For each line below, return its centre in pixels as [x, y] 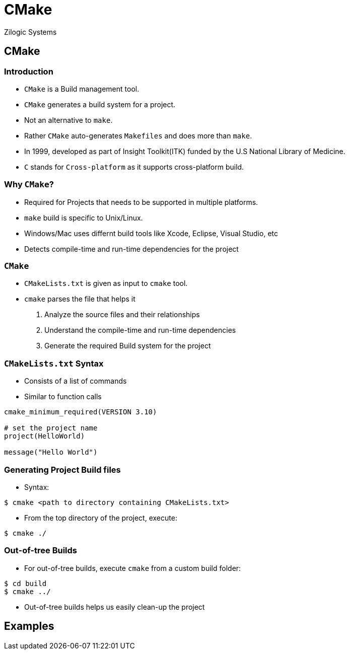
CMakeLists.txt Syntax [54, 363]
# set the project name [51, 428]
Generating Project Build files [62, 469]
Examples [29, 626]
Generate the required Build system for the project [128, 346]
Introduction [29, 71]
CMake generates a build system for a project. [100, 104]
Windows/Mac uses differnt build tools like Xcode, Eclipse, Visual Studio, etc [151, 233]
